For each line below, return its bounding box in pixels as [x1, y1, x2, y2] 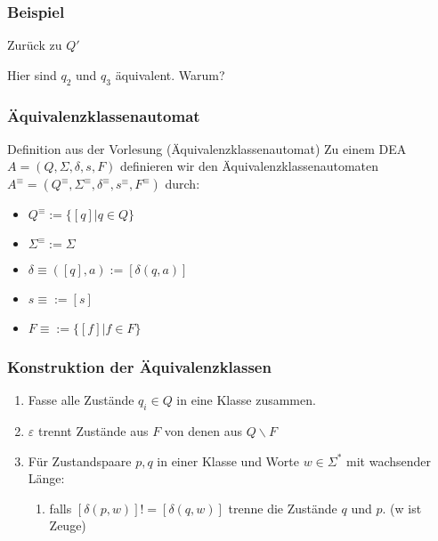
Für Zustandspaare [28, 451, 132, 470]
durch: [165, 174, 200, 193]
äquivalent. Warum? [115, 65, 225, 84]
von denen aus [164, 422, 243, 440]
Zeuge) [49, 516, 86, 535]
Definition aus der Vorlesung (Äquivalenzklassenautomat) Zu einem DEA [7, 139, 407, 157]
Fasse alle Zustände [28, 391, 134, 409]
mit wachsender [346, 451, 432, 470]
